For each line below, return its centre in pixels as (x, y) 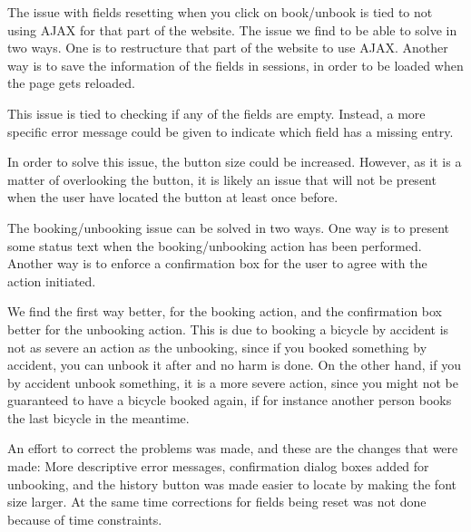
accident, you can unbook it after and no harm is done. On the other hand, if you (234, 365)
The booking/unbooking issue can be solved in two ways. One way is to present (228, 227)
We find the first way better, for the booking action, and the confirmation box (225, 311)
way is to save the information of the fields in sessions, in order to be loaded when (235, 65)
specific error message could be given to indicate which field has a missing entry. (231, 131)
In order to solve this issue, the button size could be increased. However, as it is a (235, 162)
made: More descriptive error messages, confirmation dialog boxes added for (218, 466)
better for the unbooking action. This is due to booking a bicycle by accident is (228, 329)
